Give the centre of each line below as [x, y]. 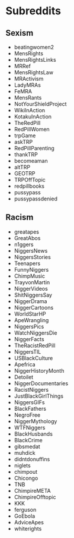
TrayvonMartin [32, 282]
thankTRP [26, 155]
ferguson [25, 509]
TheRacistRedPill [35, 345]
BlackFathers [30, 408]
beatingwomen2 [34, 47]
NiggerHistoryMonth [39, 370]
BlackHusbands [33, 434]
